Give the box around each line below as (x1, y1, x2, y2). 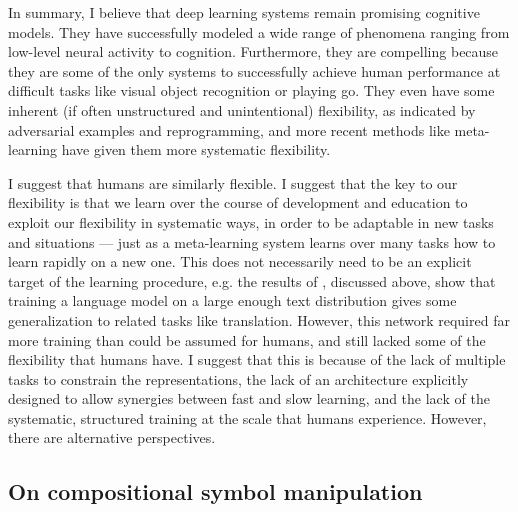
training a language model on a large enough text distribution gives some (8, 290, 457, 311)
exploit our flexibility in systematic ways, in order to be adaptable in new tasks (8, 211, 494, 232)
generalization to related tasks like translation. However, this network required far (8, 309, 510, 330)
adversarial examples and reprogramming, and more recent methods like (8, 119, 450, 140)
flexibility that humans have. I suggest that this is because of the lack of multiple (8, 349, 506, 370)
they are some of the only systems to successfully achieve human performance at (8, 60, 501, 81)
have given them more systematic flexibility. (61, 139, 331, 160)
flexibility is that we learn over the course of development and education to (8, 192, 468, 213)
